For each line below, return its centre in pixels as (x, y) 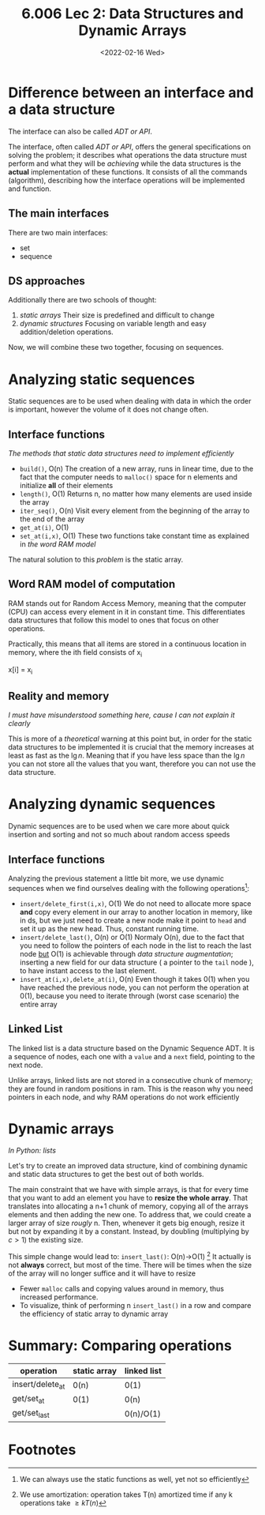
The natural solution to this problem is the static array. (96, 560)
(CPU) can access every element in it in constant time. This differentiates (127, 611)
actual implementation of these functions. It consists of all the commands (128, 171)
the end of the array (52, 519)
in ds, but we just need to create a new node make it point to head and (133, 920)
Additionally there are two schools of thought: (82, 300)
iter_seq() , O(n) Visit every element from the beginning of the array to (134, 511)
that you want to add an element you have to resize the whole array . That (128, 1198)
